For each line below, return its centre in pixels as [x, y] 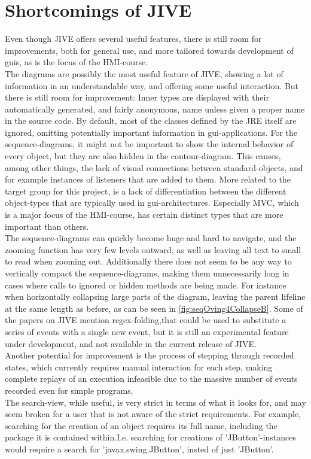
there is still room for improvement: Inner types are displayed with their [137, 97]
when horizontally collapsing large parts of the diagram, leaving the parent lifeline [155, 297]
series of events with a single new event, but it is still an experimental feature [147, 331]
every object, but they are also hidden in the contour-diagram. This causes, [143, 156]
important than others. [47, 226]
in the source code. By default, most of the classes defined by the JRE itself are [151, 121]
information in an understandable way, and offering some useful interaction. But [152, 85]
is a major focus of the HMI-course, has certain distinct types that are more [144, 215]
